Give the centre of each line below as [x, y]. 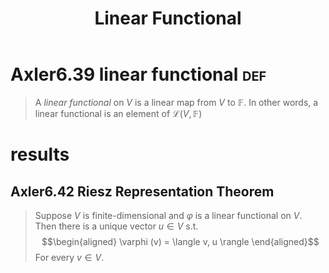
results [40, 154]
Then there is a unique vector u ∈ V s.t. [116, 226]
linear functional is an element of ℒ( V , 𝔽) [118, 113]
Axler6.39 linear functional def [138, 74]
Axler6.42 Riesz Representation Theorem [142, 191]
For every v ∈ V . [69, 257]
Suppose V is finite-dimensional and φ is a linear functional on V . [168, 215]
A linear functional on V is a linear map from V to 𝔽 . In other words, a [176, 102]
